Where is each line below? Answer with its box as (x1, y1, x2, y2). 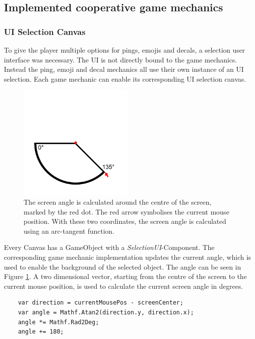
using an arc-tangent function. (24, 225, 114, 236)
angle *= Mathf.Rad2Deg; (18, 318, 99, 326)
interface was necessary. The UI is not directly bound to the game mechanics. (4, 54, 237, 64)
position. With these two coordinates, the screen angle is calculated (24, 216, 227, 226)
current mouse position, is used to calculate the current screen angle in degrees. (4, 280, 243, 291)
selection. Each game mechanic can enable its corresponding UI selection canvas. (4, 73, 246, 84)
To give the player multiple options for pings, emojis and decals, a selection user (4, 45, 245, 55)
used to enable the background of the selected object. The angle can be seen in (4, 261, 241, 272)
